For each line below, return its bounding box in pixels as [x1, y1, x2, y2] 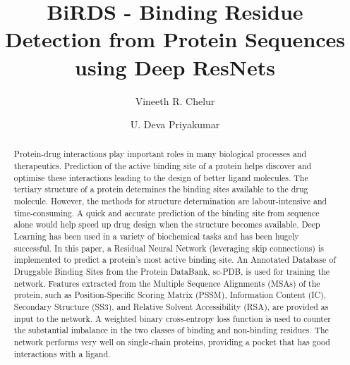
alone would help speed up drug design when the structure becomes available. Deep [13, 218, 320, 230]
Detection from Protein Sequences [4, 25, 346, 54]
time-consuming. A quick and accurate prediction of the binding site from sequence [13, 206, 320, 218]
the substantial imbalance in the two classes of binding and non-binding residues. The [13, 324, 329, 336]
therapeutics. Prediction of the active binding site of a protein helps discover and [13, 160, 312, 172]
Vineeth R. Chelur [135, 93, 215, 108]
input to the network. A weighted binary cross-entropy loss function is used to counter [13, 312, 331, 324]
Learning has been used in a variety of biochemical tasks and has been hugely [13, 230, 299, 242]
